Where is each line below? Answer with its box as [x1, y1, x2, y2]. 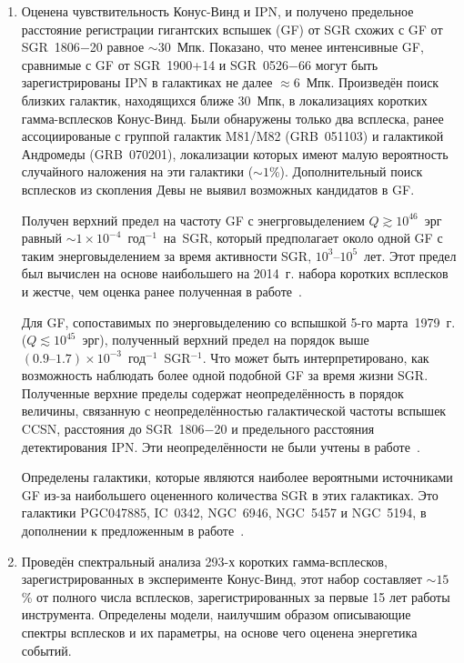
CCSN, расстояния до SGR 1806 [21, 419, 205, 438]
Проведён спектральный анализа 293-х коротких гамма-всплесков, [21, 551, 388, 570]
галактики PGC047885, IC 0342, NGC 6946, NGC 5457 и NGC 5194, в [21, 503, 427, 522]
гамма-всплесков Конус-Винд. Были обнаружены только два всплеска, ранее [21, 108, 444, 127]
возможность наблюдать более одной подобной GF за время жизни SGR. [21, 366, 429, 385]
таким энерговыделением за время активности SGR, [21, 246, 312, 265]
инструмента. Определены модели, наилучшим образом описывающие [21, 605, 411, 624]
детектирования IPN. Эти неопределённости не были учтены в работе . [21, 437, 420, 456]
